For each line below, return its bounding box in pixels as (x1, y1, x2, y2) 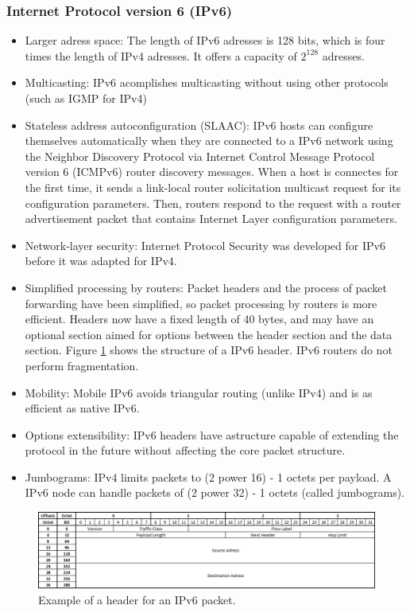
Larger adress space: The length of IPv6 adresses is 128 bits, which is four (25, 32, 385, 49)
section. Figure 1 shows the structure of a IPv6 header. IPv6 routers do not (25, 342, 393, 358)
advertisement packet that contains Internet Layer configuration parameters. (25, 210, 397, 227)
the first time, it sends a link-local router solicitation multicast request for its (25, 178, 401, 195)
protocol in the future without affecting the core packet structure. (25, 442, 346, 459)
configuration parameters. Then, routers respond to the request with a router (25, 194, 401, 211)
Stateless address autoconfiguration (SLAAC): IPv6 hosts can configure (25, 116, 373, 133)
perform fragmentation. (25, 357, 139, 373)
